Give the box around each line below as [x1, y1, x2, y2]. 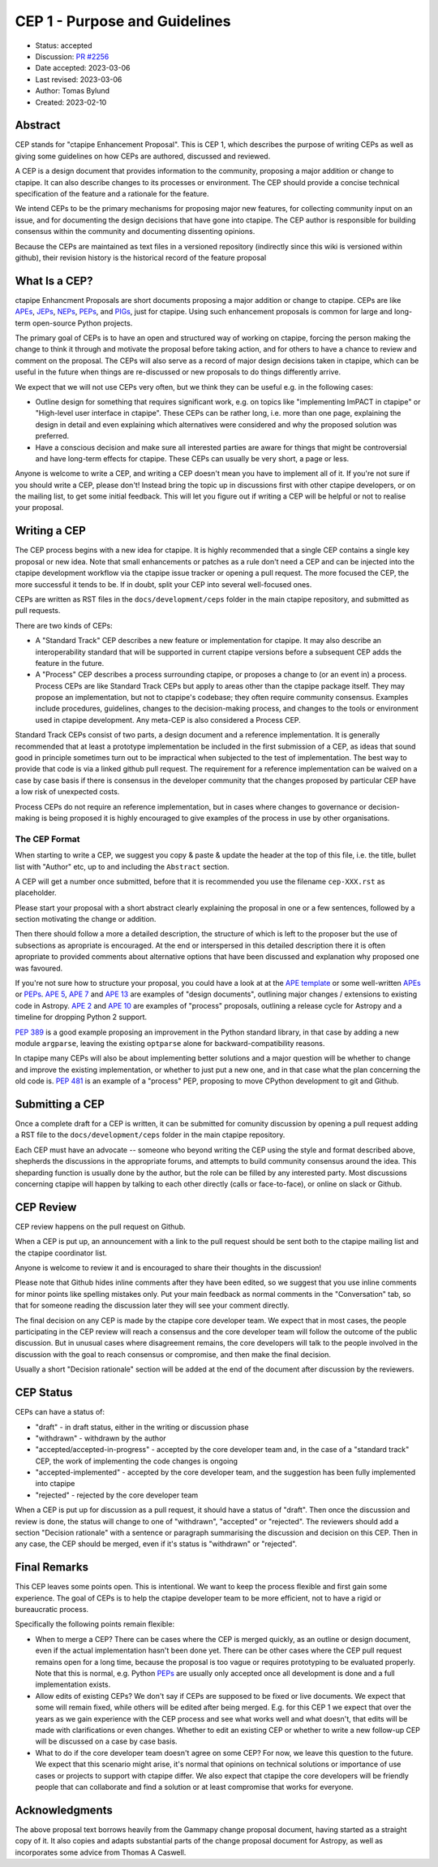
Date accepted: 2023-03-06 [35, 63, 131, 73]
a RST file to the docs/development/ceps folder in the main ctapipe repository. [15, 1130, 286, 1140]
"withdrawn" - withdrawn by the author [35, 1433, 166, 1443]
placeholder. [15, 888, 57, 897]
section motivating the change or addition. [15, 914, 157, 924]
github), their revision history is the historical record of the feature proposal [15, 253, 267, 262]
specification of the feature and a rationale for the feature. [15, 188, 209, 198]
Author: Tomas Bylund [35, 86, 109, 96]
